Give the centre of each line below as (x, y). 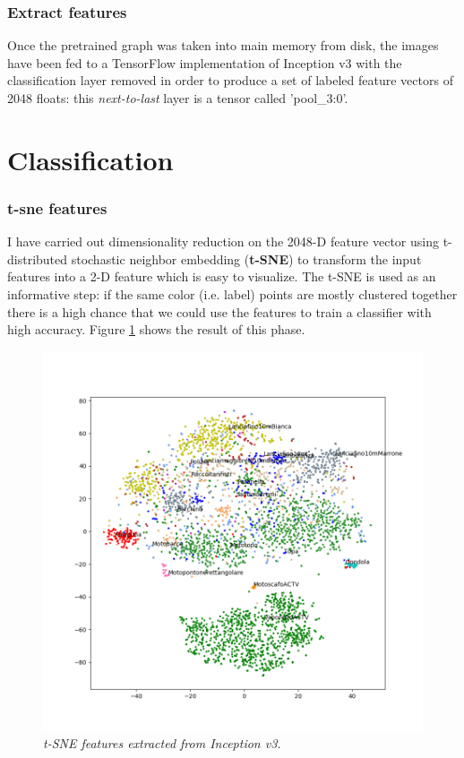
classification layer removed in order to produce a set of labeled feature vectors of (230, 80)
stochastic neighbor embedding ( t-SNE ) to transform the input (246, 258)
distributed (38, 258)
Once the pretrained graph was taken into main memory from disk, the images (223, 45)
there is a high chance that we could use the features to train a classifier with (219, 311)
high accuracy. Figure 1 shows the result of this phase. (156, 329)
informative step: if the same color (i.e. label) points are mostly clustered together (232, 293)
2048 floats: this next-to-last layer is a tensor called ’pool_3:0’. (178, 98)
